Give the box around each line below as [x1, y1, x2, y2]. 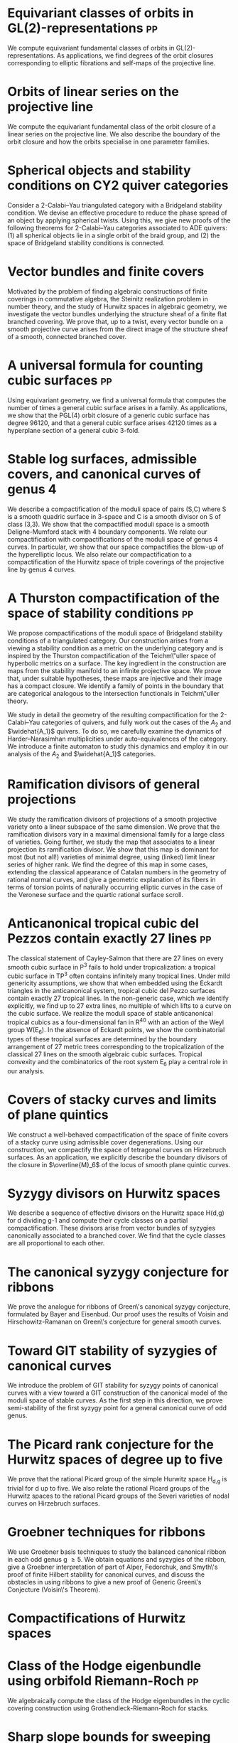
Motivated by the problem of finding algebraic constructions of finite [7, 286, 207, 296]
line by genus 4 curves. [7, 565, 76, 574]
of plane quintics [7, 1107, 109, 1122]
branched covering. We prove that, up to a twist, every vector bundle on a [7, 317, 224, 326]
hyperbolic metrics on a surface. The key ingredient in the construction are [7, 659, 227, 667]
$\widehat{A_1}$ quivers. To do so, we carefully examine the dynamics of [7, 727, 222, 736]
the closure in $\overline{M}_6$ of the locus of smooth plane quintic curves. [7, 1160, 231, 1169]
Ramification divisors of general [7, 776, 200, 793]
